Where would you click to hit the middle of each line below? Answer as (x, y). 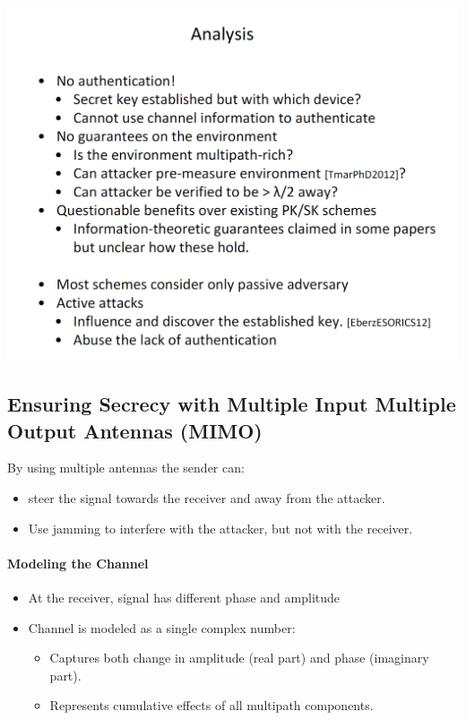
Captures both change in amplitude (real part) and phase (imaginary (239, 658)
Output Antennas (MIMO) (135, 430)
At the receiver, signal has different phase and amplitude (184, 597)
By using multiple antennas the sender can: (126, 468)
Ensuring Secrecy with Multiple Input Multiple (232, 404)
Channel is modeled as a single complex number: (162, 627)
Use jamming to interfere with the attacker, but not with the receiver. (220, 528)
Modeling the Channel (78, 563)
